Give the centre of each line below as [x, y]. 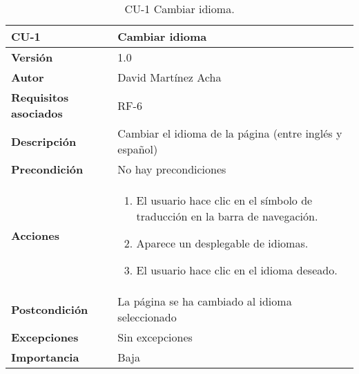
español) [138, 149]
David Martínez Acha [169, 77]
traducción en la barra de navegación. [227, 216]
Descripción [44, 141]
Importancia [45, 357]
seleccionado [147, 317]
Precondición [47, 169]
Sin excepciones [155, 337]
